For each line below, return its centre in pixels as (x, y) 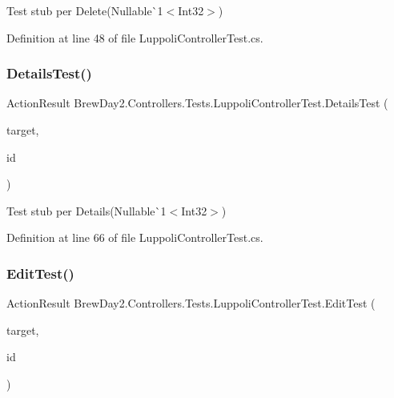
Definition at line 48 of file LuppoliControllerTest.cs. (135, 37)
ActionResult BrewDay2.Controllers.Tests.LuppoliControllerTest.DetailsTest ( (197, 103)
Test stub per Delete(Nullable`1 (85, 10)
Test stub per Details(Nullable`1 (86, 210)
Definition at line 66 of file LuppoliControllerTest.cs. (135, 237)
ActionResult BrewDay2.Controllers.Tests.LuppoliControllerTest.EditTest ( (191, 303)
